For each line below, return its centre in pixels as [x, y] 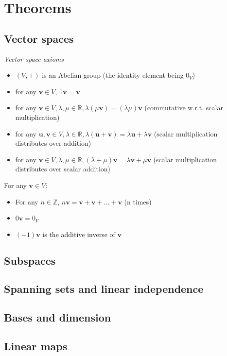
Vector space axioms [34, 59]
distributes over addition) [53, 143]
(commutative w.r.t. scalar [184, 108]
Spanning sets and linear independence [104, 289]
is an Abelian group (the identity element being [113, 75]
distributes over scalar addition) [63, 169]
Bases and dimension [58, 317]
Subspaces [30, 260]
